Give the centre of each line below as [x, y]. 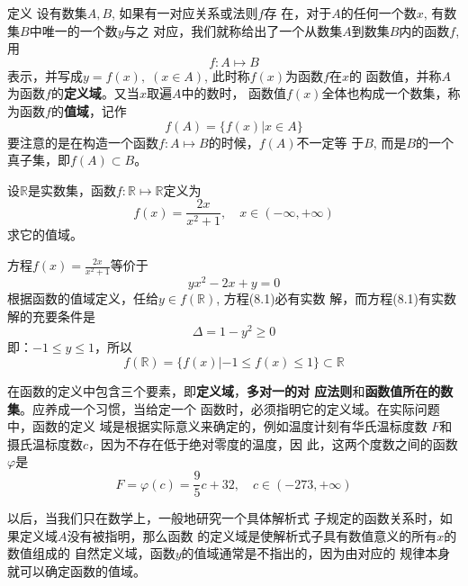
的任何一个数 [378, 13]
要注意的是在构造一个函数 [83, 142]
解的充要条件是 [51, 316]
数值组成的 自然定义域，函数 [91, 553]
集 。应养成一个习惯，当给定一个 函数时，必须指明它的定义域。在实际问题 [224, 408]
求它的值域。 [45, 234]
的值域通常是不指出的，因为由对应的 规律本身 [316, 553]
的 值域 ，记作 [89, 110]
